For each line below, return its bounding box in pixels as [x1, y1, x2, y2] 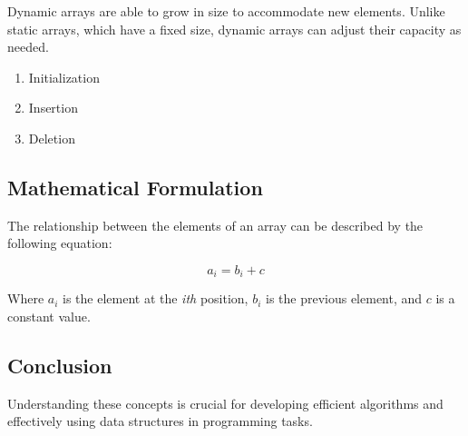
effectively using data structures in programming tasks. [7, 411, 313, 431]
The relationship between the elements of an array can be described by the [7, 215, 424, 234]
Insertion [28, 98, 78, 117]
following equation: [7, 233, 112, 253]
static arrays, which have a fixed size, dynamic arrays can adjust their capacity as [7, 19, 462, 38]
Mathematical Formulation [7, 173, 263, 201]
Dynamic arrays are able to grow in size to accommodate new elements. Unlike [7, 2, 445, 20]
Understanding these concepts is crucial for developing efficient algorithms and [7, 393, 444, 412]
